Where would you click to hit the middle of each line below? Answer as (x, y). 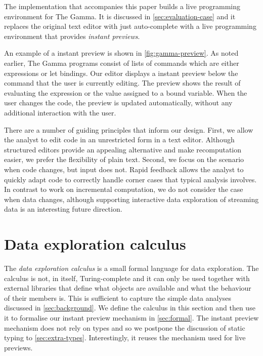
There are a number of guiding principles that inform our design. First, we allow (129, 129)
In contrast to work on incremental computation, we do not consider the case (124, 189)
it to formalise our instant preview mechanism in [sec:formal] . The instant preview (131, 317)
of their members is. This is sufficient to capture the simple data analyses (118, 298)
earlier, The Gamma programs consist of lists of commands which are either (122, 63)
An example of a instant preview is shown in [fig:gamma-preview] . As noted (121, 53)
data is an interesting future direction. (63, 209)
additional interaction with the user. (60, 112)
